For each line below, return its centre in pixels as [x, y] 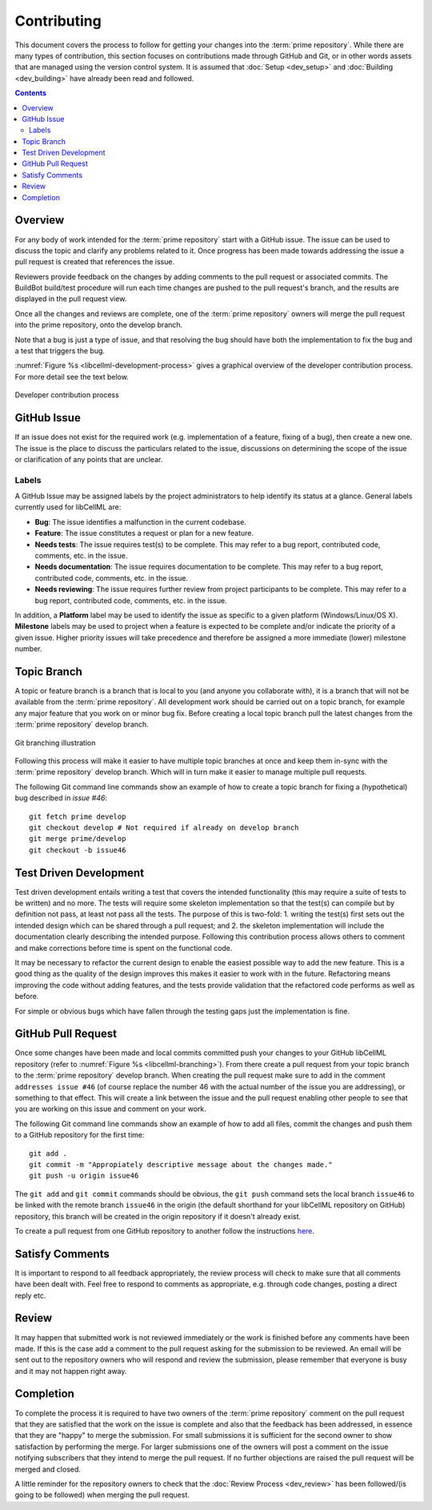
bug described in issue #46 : [61, 798]
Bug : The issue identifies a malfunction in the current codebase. [141, 521]
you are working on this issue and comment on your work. [111, 1109]
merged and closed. [48, 1469]
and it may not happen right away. [71, 1371]
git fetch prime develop [78, 816]
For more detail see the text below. [72, 376]
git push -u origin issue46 [84, 1176]
